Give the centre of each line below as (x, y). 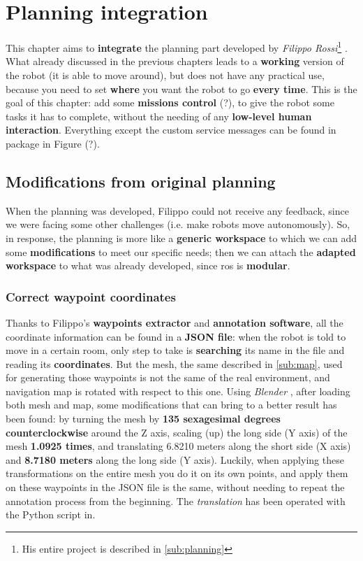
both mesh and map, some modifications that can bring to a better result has (171, 405)
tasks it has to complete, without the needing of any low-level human (159, 116)
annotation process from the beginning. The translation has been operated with (176, 500)
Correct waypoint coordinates (91, 296)
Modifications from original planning (141, 181)
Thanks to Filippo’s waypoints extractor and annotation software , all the (175, 322)
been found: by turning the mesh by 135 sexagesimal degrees (143, 419)
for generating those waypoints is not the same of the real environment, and (168, 377)
